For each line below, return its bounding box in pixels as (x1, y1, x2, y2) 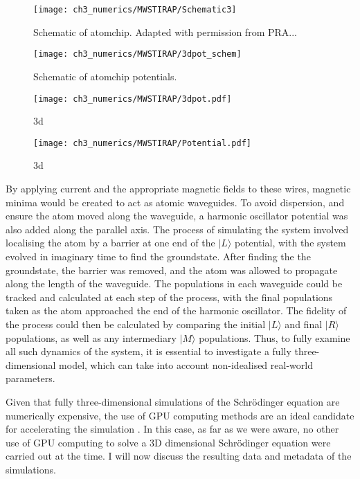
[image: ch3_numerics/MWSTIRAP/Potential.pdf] (33, 138, 251, 148)
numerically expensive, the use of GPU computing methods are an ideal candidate (6, 408, 354, 422)
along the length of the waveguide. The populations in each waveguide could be (6, 276, 343, 291)
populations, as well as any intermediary (6, 330, 177, 345)
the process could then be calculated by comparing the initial (6, 316, 266, 331)
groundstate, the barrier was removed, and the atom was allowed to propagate (6, 262, 338, 277)
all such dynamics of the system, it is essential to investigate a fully (6, 344, 291, 359)
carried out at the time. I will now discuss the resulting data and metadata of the (6, 449, 352, 463)
